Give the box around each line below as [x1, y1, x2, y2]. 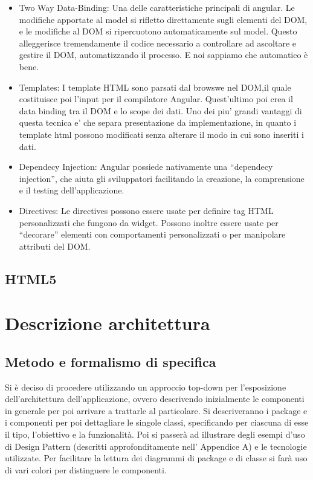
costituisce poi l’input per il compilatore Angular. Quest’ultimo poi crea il [19, 92, 293, 105]
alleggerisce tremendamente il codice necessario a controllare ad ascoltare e [19, 36, 296, 49]
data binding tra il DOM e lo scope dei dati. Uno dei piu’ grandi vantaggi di [19, 104, 302, 117]
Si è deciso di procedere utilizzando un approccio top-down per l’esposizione [5, 380, 286, 393]
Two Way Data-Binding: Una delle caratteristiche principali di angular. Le [19, 1, 295, 13]
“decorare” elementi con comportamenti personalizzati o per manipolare [19, 228, 286, 241]
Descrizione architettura [5, 311, 210, 336]
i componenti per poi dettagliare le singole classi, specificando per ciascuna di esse [5, 416, 309, 429]
